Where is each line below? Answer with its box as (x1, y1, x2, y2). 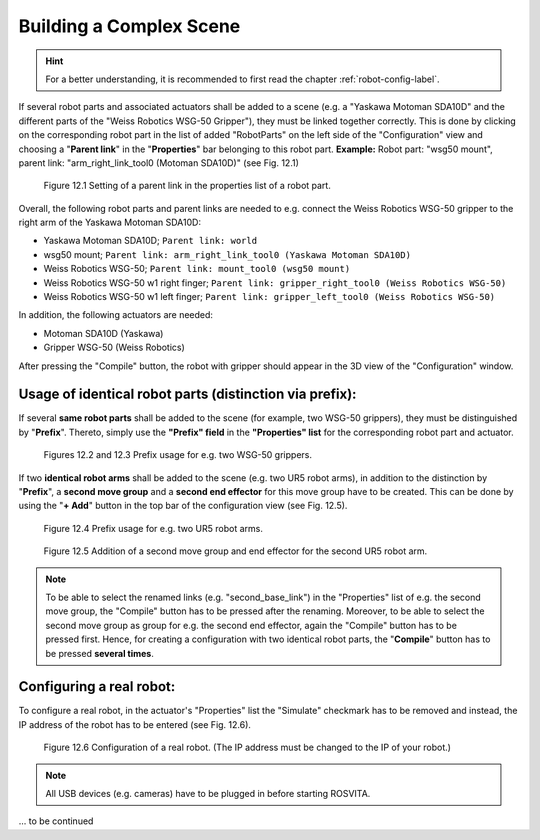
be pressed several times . (45, 647, 154, 659)
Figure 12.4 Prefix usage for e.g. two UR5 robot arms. (43, 522, 264, 534)
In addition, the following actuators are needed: (18, 309, 214, 321)
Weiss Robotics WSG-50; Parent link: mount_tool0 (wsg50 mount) (43, 263, 351, 275)
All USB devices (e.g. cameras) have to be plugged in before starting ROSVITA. (45, 788, 371, 800)
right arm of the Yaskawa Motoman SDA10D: (18, 216, 202, 229)
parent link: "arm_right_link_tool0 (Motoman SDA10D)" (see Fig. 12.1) (18, 156, 300, 169)
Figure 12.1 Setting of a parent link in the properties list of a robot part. (43, 180, 332, 192)
